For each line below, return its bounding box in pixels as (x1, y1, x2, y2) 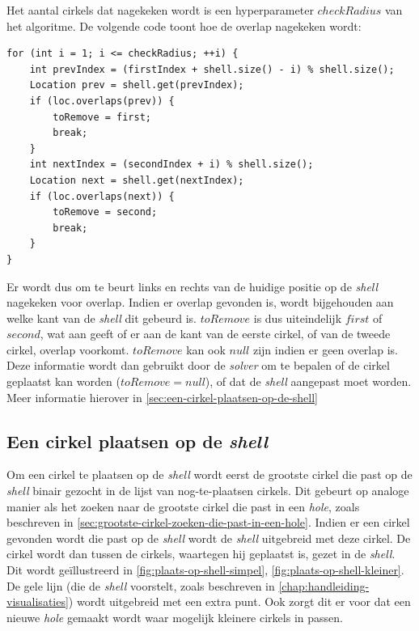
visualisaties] (6, 593, 69, 610)
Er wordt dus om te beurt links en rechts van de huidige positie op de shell (6, 277, 379, 294)
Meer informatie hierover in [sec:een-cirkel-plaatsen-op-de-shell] (6, 388, 319, 405)
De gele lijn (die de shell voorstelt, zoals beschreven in (6, 577, 275, 594)
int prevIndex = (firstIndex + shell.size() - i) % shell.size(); (29, 63, 395, 75)
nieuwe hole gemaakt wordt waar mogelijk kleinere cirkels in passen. (6, 608, 343, 625)
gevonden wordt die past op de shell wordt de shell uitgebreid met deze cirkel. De (6, 529, 411, 546)
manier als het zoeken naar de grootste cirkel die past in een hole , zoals (6, 498, 360, 515)
